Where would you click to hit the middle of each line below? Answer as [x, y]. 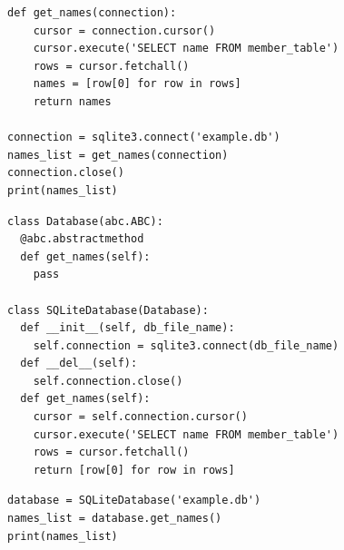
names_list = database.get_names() [115, 519]
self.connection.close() [108, 381]
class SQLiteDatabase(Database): [108, 310]
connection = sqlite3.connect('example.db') [144, 137]
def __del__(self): [79, 363]
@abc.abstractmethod [82, 239]
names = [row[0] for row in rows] [137, 84]
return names [72, 101]
